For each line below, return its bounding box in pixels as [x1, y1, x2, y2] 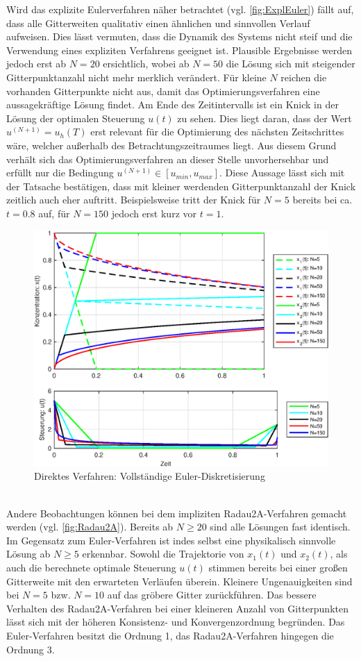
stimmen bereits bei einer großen [208, 560, 348, 575]
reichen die [280, 69, 327, 84]
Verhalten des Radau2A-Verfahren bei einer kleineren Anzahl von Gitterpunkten [6, 601, 349, 615]
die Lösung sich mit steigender [226, 56, 355, 71]
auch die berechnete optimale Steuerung [6, 560, 176, 575]
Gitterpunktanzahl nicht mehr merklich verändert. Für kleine [6, 69, 267, 84]
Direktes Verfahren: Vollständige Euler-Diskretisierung [34, 469, 265, 483]
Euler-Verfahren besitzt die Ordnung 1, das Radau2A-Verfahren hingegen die [6, 628, 334, 642]
